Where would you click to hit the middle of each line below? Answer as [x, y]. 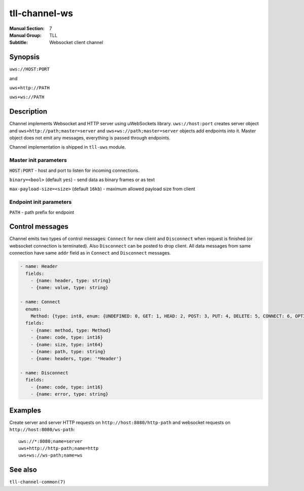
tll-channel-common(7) [37, 482]
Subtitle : [18, 43]
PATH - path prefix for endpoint [42, 212]
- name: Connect [40, 302]
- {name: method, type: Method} [71, 330]
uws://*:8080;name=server [51, 441]
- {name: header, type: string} [71, 281]
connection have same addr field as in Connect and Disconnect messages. [90, 253]
